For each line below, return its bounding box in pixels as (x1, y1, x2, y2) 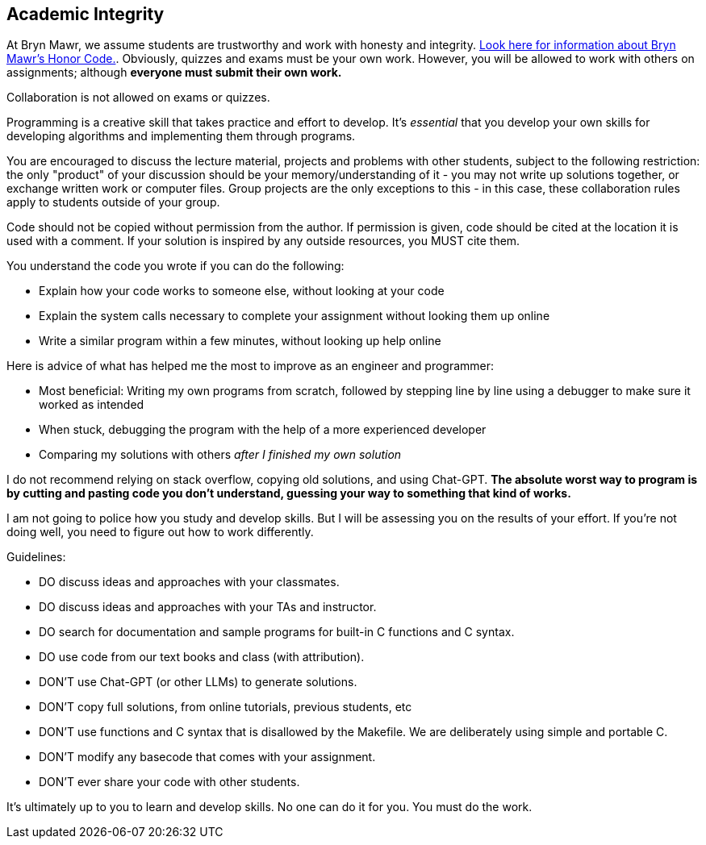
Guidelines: (6, 550, 66, 564)
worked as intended (39, 398, 144, 412)
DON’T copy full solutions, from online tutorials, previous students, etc (39, 700, 412, 714)
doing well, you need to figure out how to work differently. (6, 525, 314, 539)
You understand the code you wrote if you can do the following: (6, 259, 345, 273)
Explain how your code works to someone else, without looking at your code (39, 284, 445, 298)
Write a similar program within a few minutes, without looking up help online (39, 334, 441, 348)
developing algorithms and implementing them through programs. (6, 129, 356, 144)
